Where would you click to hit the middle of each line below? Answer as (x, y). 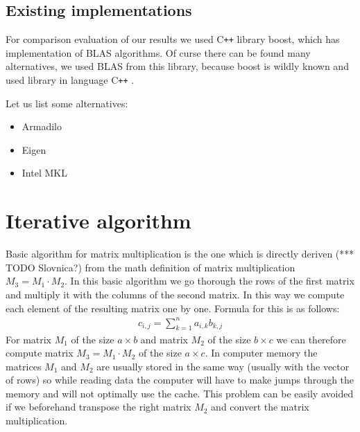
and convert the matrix (260, 407)
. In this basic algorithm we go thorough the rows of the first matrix (209, 281)
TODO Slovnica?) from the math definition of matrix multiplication (151, 267)
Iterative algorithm (98, 220)
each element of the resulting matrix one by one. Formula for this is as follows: (173, 308)
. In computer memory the (261, 353)
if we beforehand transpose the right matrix (98, 407)
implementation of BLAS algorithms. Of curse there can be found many (158, 52)
